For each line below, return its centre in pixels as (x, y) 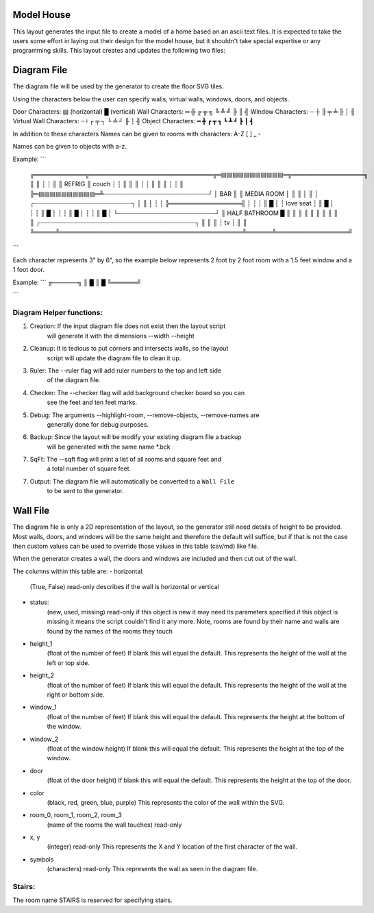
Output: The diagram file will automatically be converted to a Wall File (132, 481)
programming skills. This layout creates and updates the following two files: (119, 51)
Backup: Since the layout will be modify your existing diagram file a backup (136, 437)
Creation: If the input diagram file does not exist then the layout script (128, 326)
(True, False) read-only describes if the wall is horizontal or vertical (124, 587)
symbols (42, 859)
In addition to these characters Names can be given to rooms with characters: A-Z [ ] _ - (137, 134)
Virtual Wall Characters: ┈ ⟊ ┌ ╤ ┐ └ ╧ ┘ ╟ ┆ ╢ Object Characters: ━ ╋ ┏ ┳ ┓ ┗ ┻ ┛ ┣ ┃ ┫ (133, 121)
